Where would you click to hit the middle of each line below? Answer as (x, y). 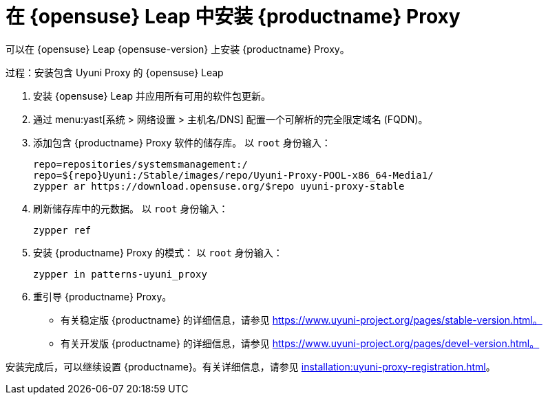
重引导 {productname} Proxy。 (103, 296)
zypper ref (62, 230)
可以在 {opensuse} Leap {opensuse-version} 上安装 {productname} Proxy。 (178, 49)
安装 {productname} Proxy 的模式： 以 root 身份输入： (158, 252)
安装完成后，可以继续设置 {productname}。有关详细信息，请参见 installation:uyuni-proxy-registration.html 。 (251, 366)
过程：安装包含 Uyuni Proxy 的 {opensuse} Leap (115, 72)
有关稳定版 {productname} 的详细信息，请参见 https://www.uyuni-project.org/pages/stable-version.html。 (302, 320)
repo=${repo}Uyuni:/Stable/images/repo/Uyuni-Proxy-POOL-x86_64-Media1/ (233, 175)
